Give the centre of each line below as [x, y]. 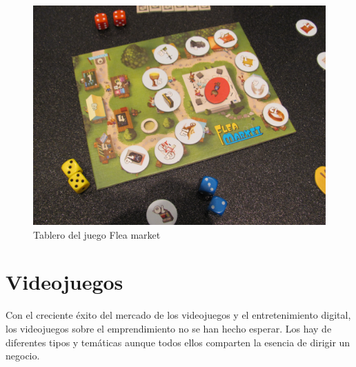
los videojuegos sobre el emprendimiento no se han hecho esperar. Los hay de [169, 328]
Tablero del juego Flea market [97, 234]
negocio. [23, 356]
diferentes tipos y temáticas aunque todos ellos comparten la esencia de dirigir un [178, 342]
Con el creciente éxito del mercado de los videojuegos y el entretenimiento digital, [178, 315]
